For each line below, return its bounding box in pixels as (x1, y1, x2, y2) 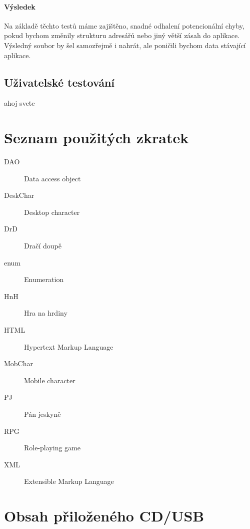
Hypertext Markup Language (24, 341, 113, 352)
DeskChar (4, 190, 34, 200)
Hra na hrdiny (24, 308, 67, 318)
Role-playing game (24, 442, 80, 453)
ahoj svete (4, 98, 35, 108)
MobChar (4, 358, 33, 369)
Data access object (24, 173, 81, 183)
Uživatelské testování (4, 74, 115, 90)
